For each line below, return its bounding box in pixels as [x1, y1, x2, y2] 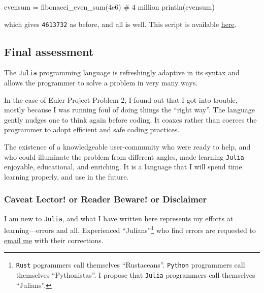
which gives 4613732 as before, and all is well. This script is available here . [4, 18, 237, 29]
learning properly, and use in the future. [4, 171, 129, 182]
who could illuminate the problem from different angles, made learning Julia [4, 151, 244, 162]
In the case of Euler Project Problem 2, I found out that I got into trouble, [4, 94, 238, 105]
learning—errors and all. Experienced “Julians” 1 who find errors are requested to [4, 223, 256, 236]
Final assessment [4, 43, 94, 59]
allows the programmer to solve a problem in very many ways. [4, 77, 198, 88]
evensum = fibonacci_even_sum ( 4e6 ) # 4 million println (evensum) [4, 2, 215, 12]
